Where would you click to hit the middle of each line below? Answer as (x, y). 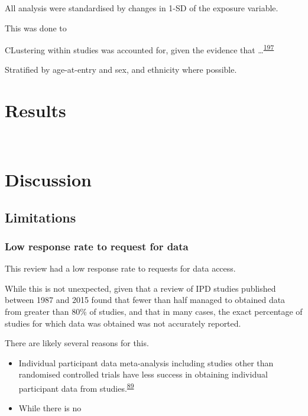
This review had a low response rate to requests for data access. (120, 268)
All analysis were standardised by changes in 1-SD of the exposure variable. (142, 8)
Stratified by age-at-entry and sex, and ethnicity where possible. (121, 70)
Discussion (48, 179)
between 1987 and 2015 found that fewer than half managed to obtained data (145, 300)
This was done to (36, 28)
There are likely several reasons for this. (77, 343)
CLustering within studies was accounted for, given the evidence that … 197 (140, 49)
